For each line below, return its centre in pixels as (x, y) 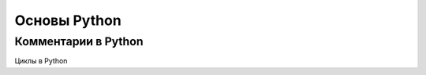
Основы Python (68, 20)
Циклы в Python (41, 61)
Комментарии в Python (79, 41)
